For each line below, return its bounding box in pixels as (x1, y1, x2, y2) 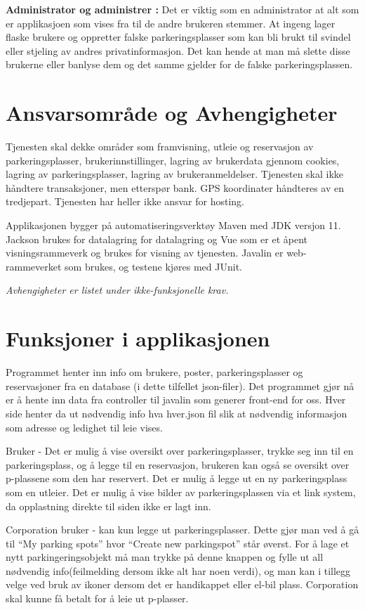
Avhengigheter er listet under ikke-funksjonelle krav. (6, 283, 229, 297)
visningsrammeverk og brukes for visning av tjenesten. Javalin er (6, 245, 284, 260)
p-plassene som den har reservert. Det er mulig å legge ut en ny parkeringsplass (6, 471, 347, 486)
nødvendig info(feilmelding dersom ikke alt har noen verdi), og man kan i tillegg (6, 563, 351, 578)
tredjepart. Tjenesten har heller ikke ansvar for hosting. (6, 194, 244, 209)
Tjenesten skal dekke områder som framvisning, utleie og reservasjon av (6, 139, 314, 154)
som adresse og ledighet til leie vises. (6, 420, 163, 434)
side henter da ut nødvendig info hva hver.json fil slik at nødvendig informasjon (6, 405, 347, 420)
